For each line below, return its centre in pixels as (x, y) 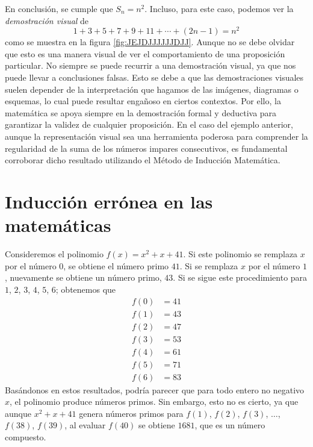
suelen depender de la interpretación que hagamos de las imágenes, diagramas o (152, 89)
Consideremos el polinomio (54, 254)
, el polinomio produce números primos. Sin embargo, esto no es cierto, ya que (154, 402)
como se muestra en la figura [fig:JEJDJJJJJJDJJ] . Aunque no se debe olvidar (150, 42)
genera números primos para (131, 413)
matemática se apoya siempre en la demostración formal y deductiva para (141, 112)
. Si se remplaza (209, 265)
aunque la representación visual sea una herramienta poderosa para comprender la (156, 136)
